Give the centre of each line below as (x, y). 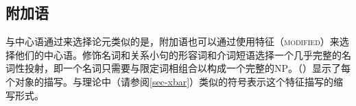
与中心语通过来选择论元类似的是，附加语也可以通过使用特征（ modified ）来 (173, 41)
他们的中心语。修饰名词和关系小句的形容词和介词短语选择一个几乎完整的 (178, 54)
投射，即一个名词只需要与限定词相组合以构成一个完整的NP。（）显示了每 (188, 68)
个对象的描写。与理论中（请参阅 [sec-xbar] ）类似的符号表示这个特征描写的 (170, 81)
